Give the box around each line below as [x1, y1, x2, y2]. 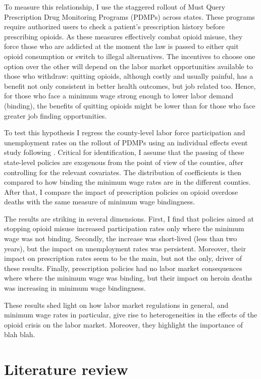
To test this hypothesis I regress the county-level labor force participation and [4, 127, 245, 138]
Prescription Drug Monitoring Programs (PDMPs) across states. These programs [4, 11, 255, 22]
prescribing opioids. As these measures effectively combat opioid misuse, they [4, 31, 243, 41]
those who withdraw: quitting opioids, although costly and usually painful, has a [4, 71, 253, 81]
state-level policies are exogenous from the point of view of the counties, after [4, 156, 244, 167]
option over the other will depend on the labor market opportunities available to [4, 61, 253, 71]
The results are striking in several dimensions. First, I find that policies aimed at [4, 213, 254, 224]
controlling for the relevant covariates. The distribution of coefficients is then [4, 167, 241, 177]
